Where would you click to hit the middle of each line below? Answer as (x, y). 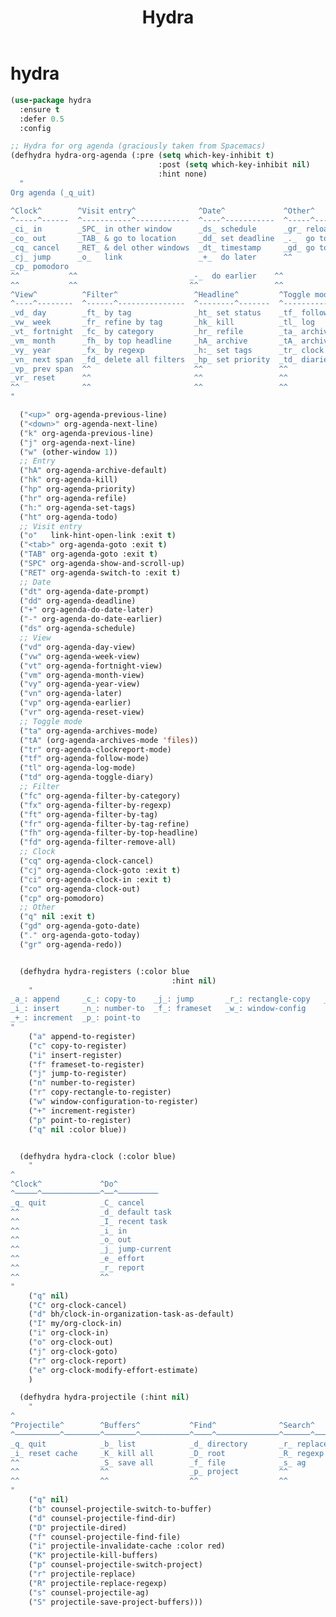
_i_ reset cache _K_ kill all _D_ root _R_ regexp (167, 1453)
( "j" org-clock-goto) (73, 1351)
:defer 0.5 (42, 119)
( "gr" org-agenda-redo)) (71, 944)
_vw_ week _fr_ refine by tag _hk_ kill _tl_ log (162, 322)
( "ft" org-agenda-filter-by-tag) (89, 814)
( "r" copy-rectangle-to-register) (100, 1092)
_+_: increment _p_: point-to (75, 1018)
